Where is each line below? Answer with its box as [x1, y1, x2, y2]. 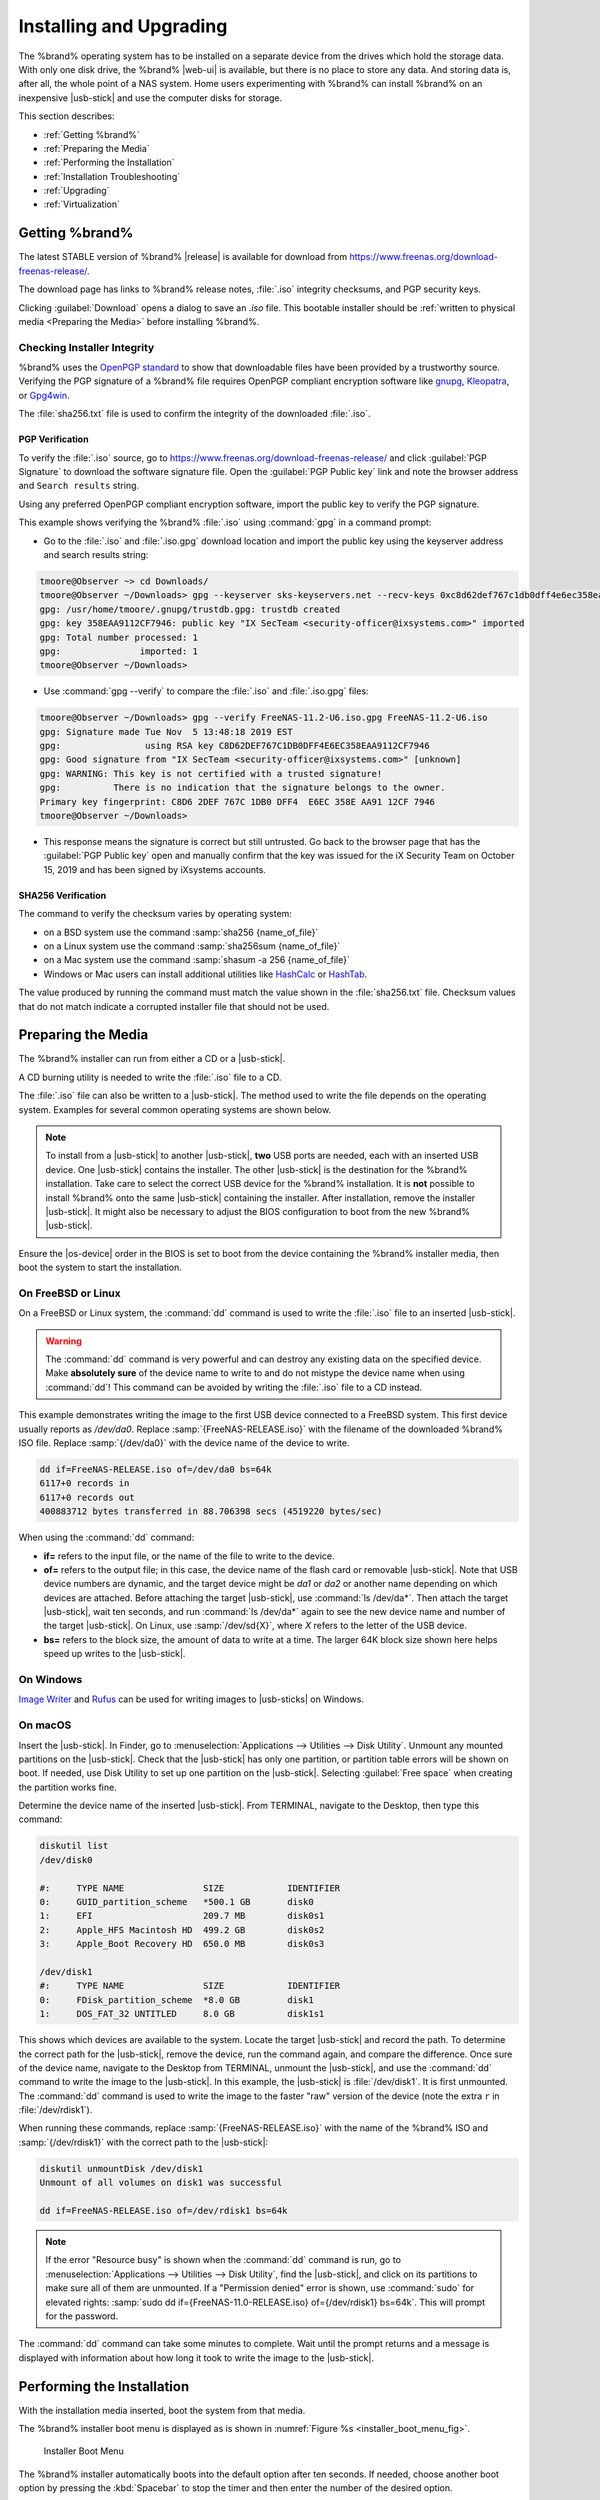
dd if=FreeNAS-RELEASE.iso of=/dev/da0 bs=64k [39, 1463, 272, 1475]
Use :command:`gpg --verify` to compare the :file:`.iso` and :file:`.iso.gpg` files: [43, 685, 369, 697]
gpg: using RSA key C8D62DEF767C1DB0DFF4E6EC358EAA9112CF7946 [39, 740, 430, 752]
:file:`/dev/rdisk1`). [18, 2104, 93, 2116]
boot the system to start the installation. [18, 1261, 182, 1274]
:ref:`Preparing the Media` [43, 142, 150, 154]
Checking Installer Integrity [18, 340, 155, 354]
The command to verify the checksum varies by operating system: [18, 908, 292, 920]
